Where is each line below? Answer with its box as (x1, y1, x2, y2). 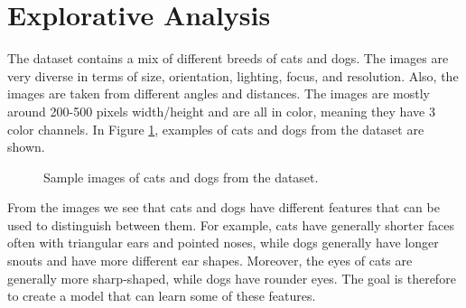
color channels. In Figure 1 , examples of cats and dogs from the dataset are (7, 119, 424, 138)
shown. (7, 137, 45, 156)
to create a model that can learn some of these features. (7, 286, 316, 305)
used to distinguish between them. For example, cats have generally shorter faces (7, 215, 455, 234)
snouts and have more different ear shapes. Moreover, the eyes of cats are (7, 251, 413, 270)
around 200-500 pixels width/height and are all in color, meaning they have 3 (7, 101, 435, 120)
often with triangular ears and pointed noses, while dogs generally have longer (7, 233, 439, 252)
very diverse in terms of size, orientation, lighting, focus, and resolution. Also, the (7, 66, 459, 85)
